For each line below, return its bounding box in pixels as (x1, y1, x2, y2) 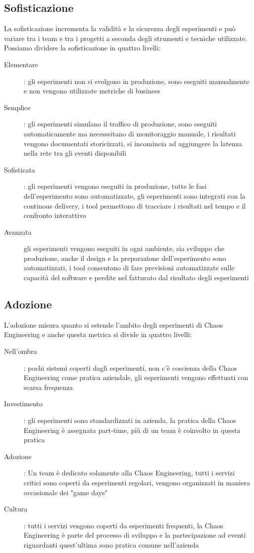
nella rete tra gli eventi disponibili (24, 148, 126, 158)
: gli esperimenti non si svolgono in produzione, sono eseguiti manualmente (24, 76, 250, 86)
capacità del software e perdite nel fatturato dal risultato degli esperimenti (24, 272, 249, 283)
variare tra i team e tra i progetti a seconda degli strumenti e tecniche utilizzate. (4, 33, 248, 43)
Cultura (4, 504, 28, 514)
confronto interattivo (24, 210, 86, 220)
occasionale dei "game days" (24, 487, 108, 497)
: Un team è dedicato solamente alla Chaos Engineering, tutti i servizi (24, 468, 235, 478)
